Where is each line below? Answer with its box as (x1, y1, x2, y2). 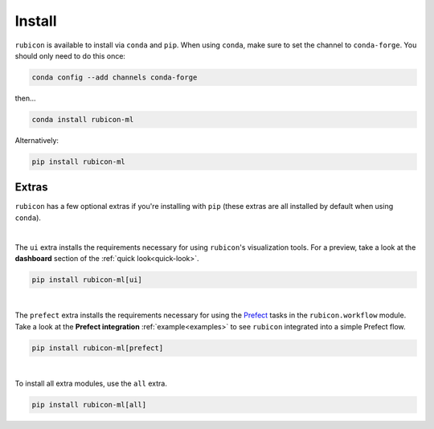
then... (14, 93, 36, 103)
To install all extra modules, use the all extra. (14, 378, 168, 389)
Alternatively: (14, 135, 59, 145)
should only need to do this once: (14, 51, 126, 60)
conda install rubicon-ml (31, 115, 134, 124)
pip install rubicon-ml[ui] (31, 275, 142, 284)
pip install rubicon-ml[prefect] (31, 343, 164, 353)
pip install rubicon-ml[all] (31, 400, 147, 410)
